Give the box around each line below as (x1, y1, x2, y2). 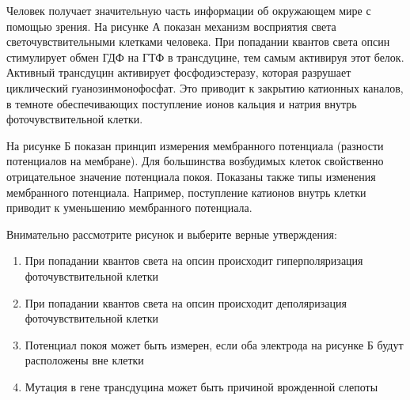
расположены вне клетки (25, 352, 144, 368)
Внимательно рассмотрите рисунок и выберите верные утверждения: (6, 225, 337, 242)
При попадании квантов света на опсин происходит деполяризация (25, 294, 347, 311)
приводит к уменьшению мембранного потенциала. (6, 199, 252, 216)
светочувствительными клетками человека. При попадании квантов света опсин (6, 33, 390, 50)
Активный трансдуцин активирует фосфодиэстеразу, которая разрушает (6, 64, 351, 81)
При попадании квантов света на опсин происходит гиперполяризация (25, 252, 363, 269)
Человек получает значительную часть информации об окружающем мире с (6, 2, 371, 18)
